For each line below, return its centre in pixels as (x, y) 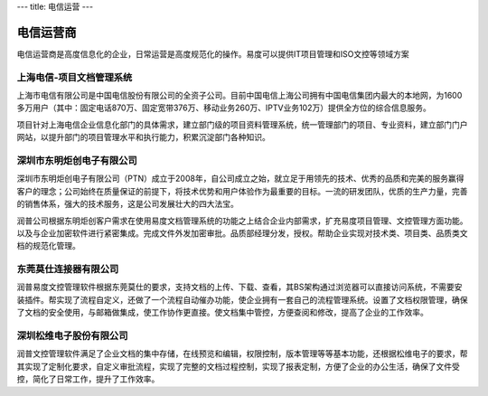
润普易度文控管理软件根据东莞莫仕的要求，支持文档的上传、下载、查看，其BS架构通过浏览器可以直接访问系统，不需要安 (239, 287)
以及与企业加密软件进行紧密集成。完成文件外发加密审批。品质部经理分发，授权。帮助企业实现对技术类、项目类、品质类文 (242, 233)
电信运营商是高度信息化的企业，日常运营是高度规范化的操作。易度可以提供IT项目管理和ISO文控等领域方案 (213, 53)
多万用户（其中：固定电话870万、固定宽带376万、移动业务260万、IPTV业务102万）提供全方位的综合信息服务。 (224, 108)
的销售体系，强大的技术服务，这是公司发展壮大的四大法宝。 (127, 204)
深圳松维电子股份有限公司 (72, 336)
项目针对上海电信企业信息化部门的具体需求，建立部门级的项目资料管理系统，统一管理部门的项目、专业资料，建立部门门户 (242, 124)
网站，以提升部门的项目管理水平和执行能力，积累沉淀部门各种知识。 (143, 137)
